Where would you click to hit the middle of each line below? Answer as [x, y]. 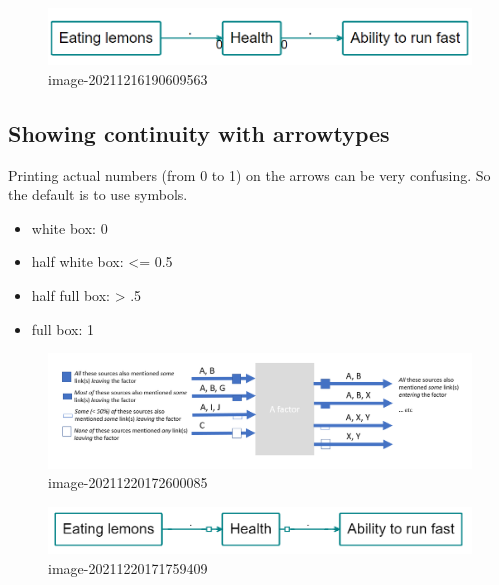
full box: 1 [63, 328]
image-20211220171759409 [128, 567]
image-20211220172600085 [128, 482]
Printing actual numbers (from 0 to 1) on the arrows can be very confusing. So [249, 174]
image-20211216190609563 [128, 78]
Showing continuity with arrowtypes [199, 132]
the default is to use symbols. [98, 194]
